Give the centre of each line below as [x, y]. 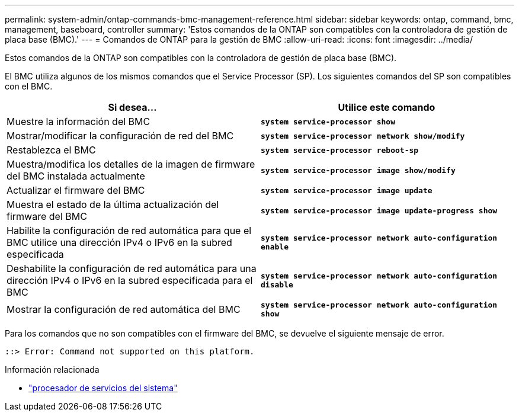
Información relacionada [52, 369]
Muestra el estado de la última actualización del [113, 204]
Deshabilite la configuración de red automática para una [132, 268]
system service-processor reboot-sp [340, 150]
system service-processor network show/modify [363, 136]
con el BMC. [29, 86]
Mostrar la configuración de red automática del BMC [124, 309]
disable [277, 285]
